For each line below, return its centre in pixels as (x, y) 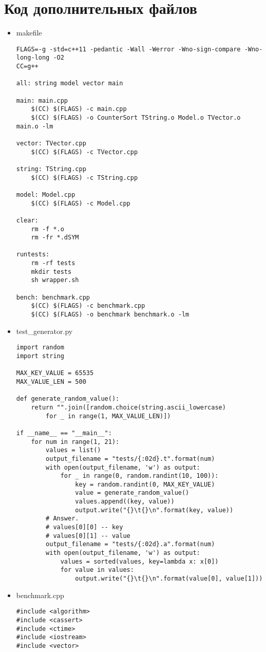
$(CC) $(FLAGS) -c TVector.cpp (84, 152)
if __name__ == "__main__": (64, 433)
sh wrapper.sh (55, 280)
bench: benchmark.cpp (53, 297)
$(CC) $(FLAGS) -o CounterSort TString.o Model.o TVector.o (136, 117)
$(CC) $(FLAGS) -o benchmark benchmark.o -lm (110, 315)
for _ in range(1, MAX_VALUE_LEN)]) (108, 416)
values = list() (73, 450)
